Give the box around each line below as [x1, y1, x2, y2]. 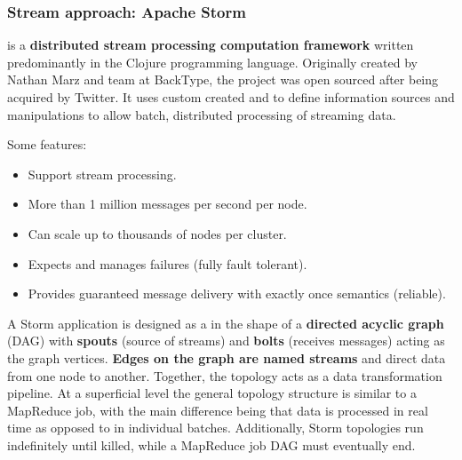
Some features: [7, 135, 87, 154]
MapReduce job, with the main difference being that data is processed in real [7, 401, 428, 419]
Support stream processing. [28, 164, 177, 183]
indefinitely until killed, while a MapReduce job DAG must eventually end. [7, 435, 416, 454]
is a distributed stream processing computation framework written [7, 36, 414, 54]
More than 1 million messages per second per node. [28, 194, 307, 213]
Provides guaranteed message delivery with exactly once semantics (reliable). [28, 284, 446, 303]
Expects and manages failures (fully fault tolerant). [28, 254, 307, 273]
